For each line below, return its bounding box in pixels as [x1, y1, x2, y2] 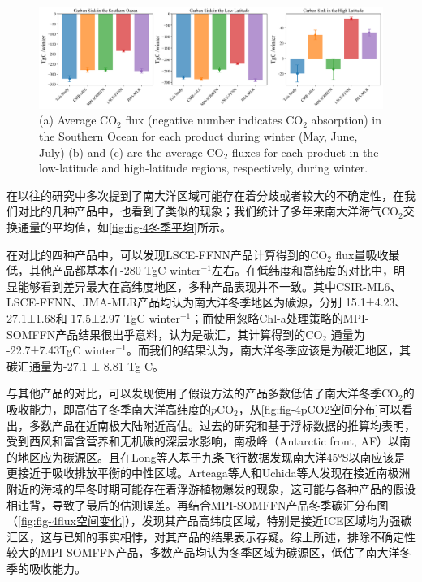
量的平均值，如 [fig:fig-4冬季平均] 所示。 [28, 219, 231, 236]
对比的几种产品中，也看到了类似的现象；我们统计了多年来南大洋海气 [17, 202, 381, 219]
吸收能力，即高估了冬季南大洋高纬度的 [6, 400, 211, 417]
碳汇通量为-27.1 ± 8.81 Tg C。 [6, 357, 165, 374]
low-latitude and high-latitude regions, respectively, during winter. [39, 159, 368, 176]
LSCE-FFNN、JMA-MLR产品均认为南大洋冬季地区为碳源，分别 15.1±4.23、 [6, 293, 407, 311]
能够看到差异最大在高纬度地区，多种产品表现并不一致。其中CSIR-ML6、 [17, 277, 402, 294]
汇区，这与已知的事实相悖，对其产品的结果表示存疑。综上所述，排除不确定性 [6, 528, 416, 545]
